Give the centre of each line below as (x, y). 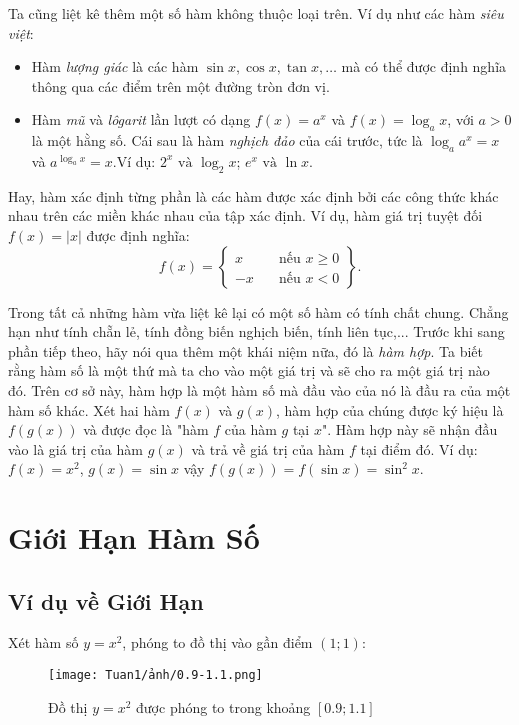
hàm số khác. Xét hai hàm (89, 409)
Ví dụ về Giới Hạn (106, 600)
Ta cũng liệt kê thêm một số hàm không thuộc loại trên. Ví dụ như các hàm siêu (256, 13)
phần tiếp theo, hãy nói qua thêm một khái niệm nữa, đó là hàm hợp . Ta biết (245, 350)
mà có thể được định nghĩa (424, 66)
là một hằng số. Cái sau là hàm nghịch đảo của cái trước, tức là (227, 140)
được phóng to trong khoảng (223, 706)
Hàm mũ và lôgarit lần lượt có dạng (141, 119)
